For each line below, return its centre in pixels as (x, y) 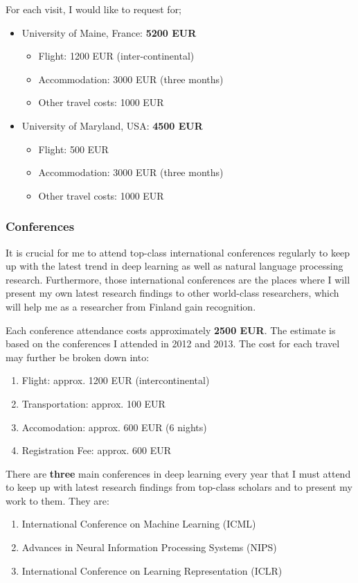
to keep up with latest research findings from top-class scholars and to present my (179, 487)
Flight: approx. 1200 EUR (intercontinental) (116, 380)
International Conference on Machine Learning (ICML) (139, 524)
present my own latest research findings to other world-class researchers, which (172, 293)
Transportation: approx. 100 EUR (93, 403)
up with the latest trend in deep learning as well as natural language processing (174, 266)
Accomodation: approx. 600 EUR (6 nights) (114, 427)
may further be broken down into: (78, 357)
